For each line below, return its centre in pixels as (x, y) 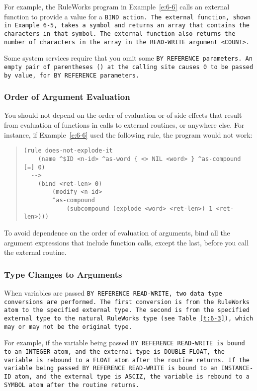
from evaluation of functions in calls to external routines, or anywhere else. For (124, 125)
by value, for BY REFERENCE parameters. (72, 75)
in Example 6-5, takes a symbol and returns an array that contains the (127, 26)
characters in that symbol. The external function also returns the (120, 34)
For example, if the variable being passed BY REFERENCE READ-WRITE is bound (125, 343)
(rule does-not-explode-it (68, 151)
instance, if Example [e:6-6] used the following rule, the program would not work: (128, 134)
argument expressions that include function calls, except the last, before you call (127, 242)
